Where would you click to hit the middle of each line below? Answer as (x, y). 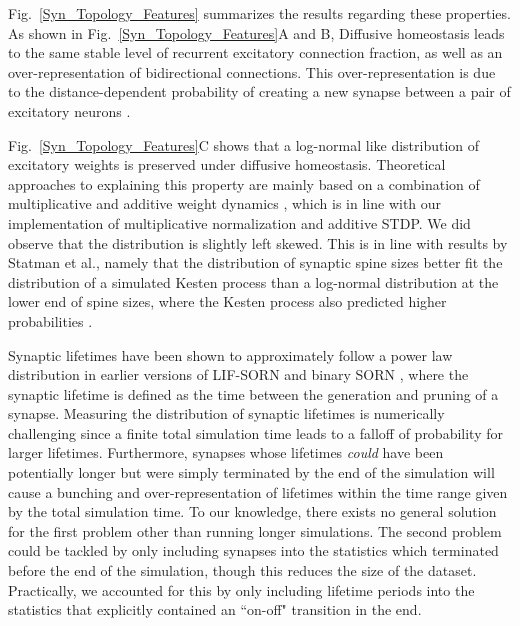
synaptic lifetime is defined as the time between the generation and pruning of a (253, 393)
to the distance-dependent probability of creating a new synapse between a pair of (259, 91)
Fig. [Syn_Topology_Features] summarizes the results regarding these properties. (259, 13)
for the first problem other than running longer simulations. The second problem (255, 530)
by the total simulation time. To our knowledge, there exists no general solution (252, 511)
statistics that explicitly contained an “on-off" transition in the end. (215, 609)
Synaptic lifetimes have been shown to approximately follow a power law (230, 354)
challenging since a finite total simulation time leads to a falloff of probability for (255, 432)
